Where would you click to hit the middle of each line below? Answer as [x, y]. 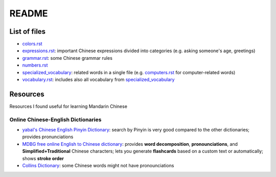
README [29, 13]
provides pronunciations [48, 137]
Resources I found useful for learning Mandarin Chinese [68, 106]
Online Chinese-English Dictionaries [55, 119]
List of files [28, 31]
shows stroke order [43, 158]
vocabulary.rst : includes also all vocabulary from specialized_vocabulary [98, 80]
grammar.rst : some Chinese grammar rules [67, 58]
